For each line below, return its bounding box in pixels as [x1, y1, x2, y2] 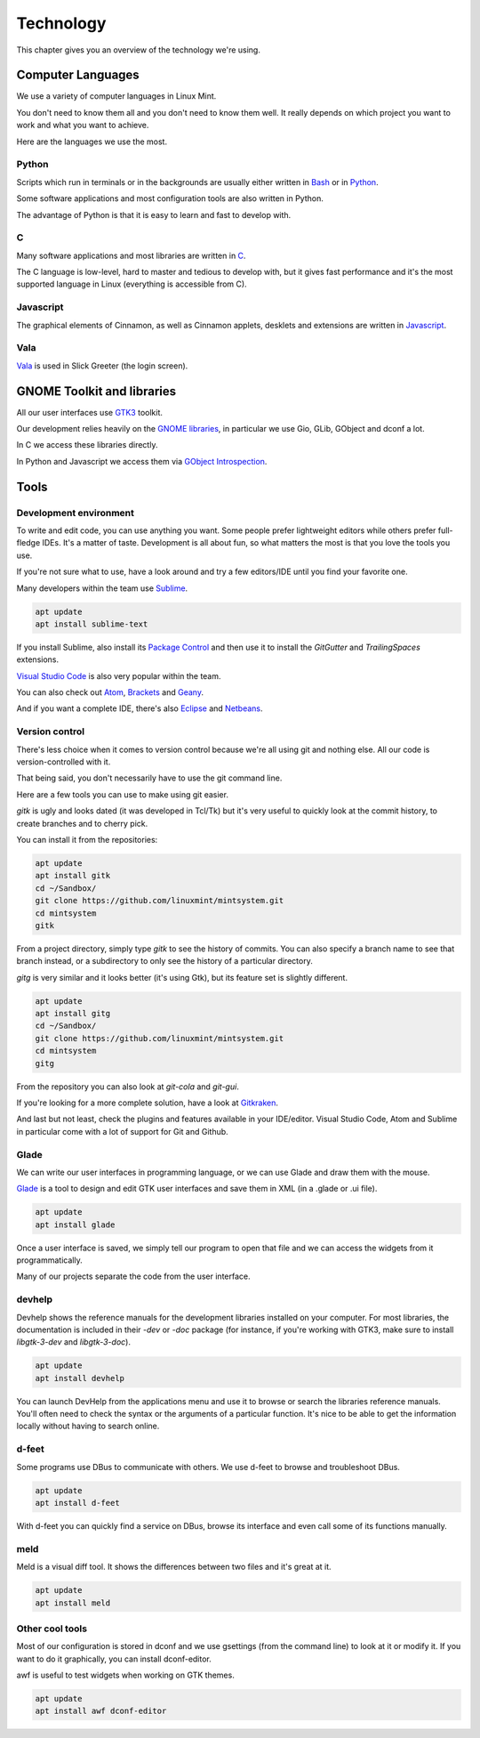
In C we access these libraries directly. [16, 440, 158, 450]
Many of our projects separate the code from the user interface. [16, 1271, 251, 1281]
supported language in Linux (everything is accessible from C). [16, 279, 248, 289]
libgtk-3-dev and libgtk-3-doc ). [16, 1337, 131, 1347]
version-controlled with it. [16, 756, 111, 767]
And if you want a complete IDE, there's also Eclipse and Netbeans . [16, 703, 263, 714]
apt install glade [35, 1219, 116, 1230]
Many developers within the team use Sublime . [16, 583, 188, 594]
